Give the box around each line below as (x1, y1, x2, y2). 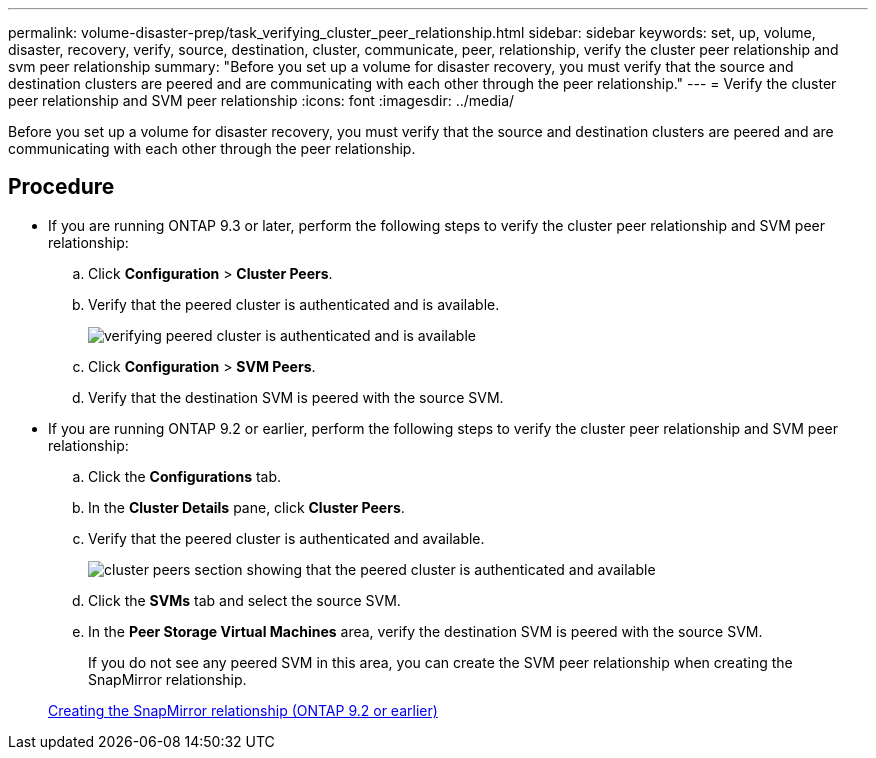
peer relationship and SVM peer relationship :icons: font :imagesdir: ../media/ (8, 92, 515, 109)
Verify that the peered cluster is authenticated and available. (88, 529, 485, 547)
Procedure (8, 174, 115, 200)
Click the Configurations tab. (88, 467, 282, 485)
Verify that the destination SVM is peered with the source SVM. (88, 388, 504, 406)
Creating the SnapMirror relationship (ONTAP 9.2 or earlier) (48, 701, 438, 719)
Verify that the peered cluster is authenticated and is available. (88, 295, 500, 313)
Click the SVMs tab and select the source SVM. (88, 591, 401, 609)
